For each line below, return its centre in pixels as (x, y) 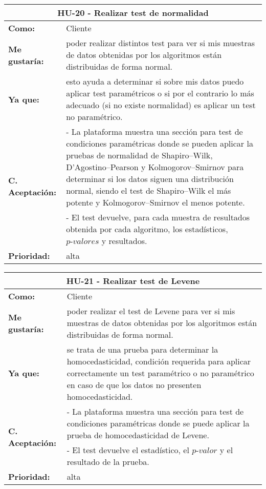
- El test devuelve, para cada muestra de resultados (158, 217)
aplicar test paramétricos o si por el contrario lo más (160, 93)
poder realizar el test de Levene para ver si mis (151, 311)
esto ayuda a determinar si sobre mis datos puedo (155, 81)
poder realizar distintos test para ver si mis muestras (161, 43)
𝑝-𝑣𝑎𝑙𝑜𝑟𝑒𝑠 (83, 241)
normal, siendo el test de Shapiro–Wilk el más (149, 190)
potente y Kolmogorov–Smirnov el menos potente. (156, 202)
